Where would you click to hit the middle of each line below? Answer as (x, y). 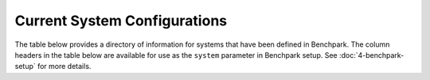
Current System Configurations (121, 21)
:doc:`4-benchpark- (371, 55)
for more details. (64, 67)
